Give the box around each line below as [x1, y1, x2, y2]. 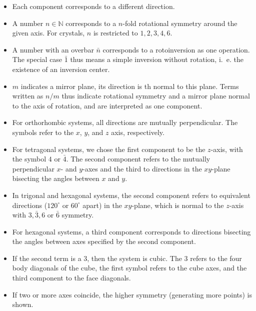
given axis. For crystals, [12, 27, 85, 38]
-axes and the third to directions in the [82, 163, 202, 173]
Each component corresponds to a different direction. [12, 1, 175, 11]
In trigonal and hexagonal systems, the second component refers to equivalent [12, 189, 250, 200]
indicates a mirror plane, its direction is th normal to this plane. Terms [20, 80, 239, 91]
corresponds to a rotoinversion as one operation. [102, 44, 250, 54]
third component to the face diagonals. [12, 272, 131, 283]
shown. [12, 299, 33, 309]
